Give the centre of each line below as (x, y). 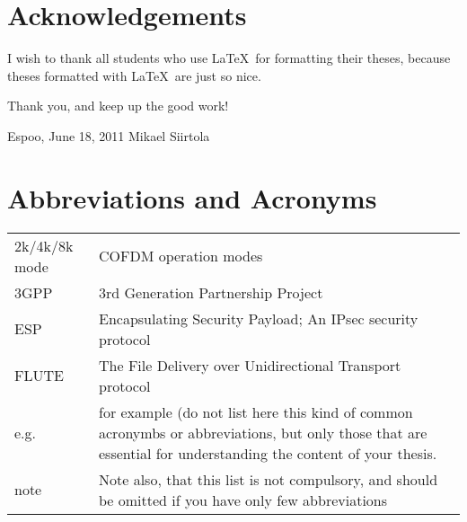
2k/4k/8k (44, 245)
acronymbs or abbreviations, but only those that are (263, 432)
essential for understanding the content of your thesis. (268, 453)
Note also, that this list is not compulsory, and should (269, 479)
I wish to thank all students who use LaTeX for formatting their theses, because (229, 58)
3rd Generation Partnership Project (211, 292)
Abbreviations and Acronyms (192, 197)
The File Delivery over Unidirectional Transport (250, 365)
